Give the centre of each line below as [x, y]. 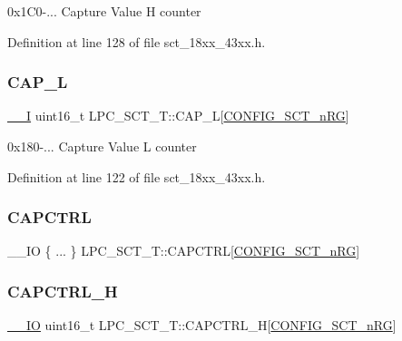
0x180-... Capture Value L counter [102, 146]
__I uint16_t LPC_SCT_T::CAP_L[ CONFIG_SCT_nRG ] [178, 116]
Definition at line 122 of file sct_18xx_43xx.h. [137, 176]
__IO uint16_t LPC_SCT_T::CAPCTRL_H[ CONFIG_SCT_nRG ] [202, 325]
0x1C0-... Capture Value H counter [104, 11]
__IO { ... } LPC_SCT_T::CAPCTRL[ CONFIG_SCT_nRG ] [184, 251]
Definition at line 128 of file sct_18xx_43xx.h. [137, 41]
